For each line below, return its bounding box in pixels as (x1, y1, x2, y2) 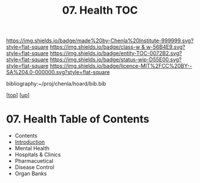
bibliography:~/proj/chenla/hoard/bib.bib (6, 80, 107, 87)
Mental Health (14, 145, 49, 152)
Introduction (14, 138, 45, 146)
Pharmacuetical (14, 157, 54, 165)
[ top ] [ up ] (6, 91, 30, 99)
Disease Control (14, 164, 55, 171)
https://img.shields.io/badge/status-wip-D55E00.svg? (49, 56, 182, 63)
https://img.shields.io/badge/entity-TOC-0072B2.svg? (49, 50, 182, 57)
